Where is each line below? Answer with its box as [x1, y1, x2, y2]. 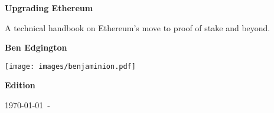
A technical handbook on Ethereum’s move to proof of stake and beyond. [5, 21, 270, 34]
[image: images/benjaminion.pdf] [5, 62, 136, 71]
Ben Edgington [5, 41, 67, 54]
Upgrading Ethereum [5, 2, 93, 14]
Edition [5, 79, 35, 91]
